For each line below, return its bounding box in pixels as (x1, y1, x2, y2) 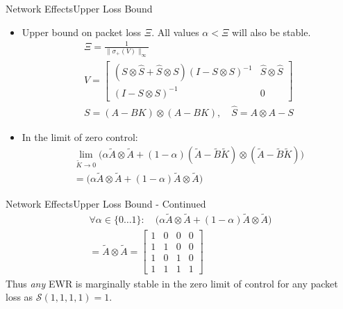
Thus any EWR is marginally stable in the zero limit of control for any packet (6, 276, 338, 290)
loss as (6, 290, 33, 304)
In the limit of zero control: (22, 129, 138, 144)
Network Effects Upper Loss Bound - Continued (6, 196, 206, 210)
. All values (151, 24, 199, 39)
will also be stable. (232, 24, 311, 39)
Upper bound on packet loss (22, 24, 142, 39)
